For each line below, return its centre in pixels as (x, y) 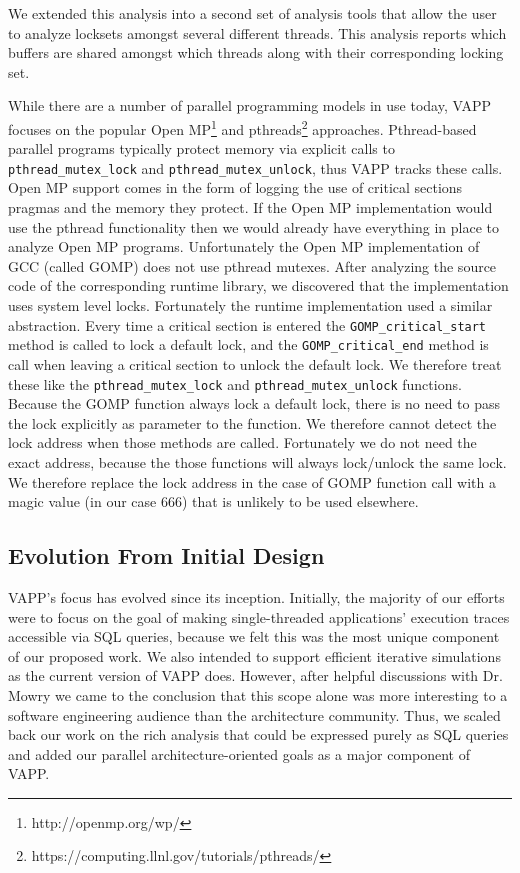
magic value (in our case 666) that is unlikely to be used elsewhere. (213, 501)
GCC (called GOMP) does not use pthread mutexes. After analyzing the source (252, 265)
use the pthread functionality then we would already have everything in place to (253, 226)
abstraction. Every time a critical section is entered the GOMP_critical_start (247, 324)
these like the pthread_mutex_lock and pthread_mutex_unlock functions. (235, 383)
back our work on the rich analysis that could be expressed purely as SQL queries (258, 734)
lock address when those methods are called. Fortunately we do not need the (242, 442)
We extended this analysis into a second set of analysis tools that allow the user (252, 13)
